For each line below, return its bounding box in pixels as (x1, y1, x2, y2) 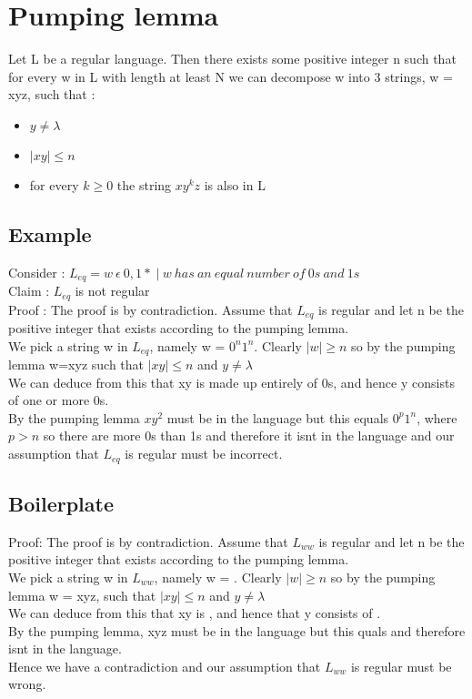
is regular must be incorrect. (125, 444, 283, 463)
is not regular (75, 281, 150, 300)
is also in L (204, 175, 266, 194)
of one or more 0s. (8, 390, 109, 410)
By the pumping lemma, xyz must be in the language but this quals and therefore (8, 621, 466, 640)
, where (417, 408, 457, 427)
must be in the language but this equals (166, 408, 389, 427)
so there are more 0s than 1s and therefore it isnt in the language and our (43, 426, 455, 445)
